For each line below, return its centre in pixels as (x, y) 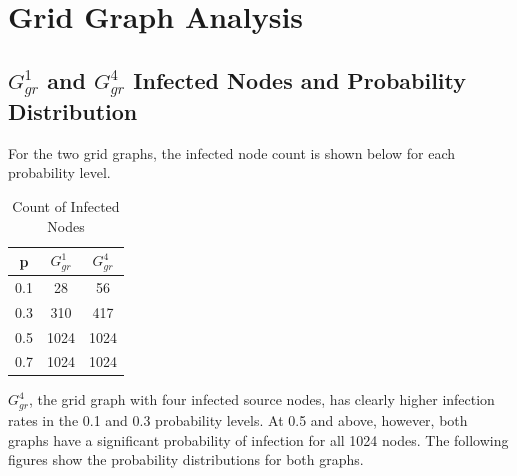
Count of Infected (66, 205)
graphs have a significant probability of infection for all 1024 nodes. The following (258, 439)
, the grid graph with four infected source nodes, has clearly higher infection (261, 399)
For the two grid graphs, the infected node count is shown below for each (232, 152)
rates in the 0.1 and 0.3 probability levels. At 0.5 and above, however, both (238, 419)
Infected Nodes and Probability (300, 79)
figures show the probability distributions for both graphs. (186, 459)
